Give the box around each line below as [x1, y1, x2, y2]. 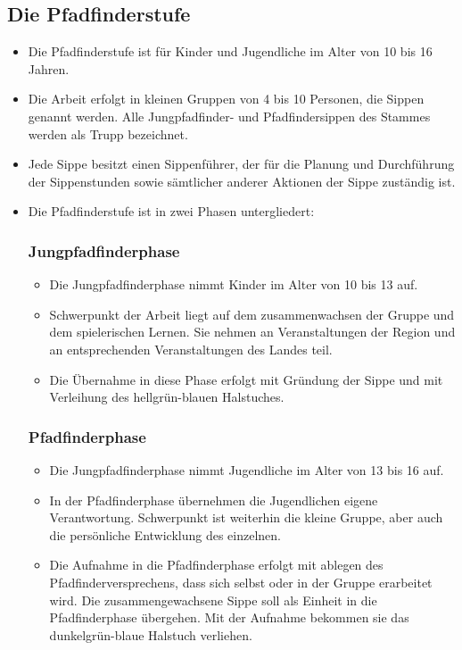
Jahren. [28, 59, 70, 78]
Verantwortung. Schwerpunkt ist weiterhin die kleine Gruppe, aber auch [49, 508, 443, 527]
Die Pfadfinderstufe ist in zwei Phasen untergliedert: [28, 202, 315, 221]
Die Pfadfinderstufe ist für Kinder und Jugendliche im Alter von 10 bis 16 [28, 42, 433, 61]
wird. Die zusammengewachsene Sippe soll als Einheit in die [49, 590, 377, 609]
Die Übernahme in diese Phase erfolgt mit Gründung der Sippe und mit [49, 370, 443, 388]
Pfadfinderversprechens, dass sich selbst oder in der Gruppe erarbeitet [49, 572, 433, 591]
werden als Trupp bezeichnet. [28, 124, 188, 143]
